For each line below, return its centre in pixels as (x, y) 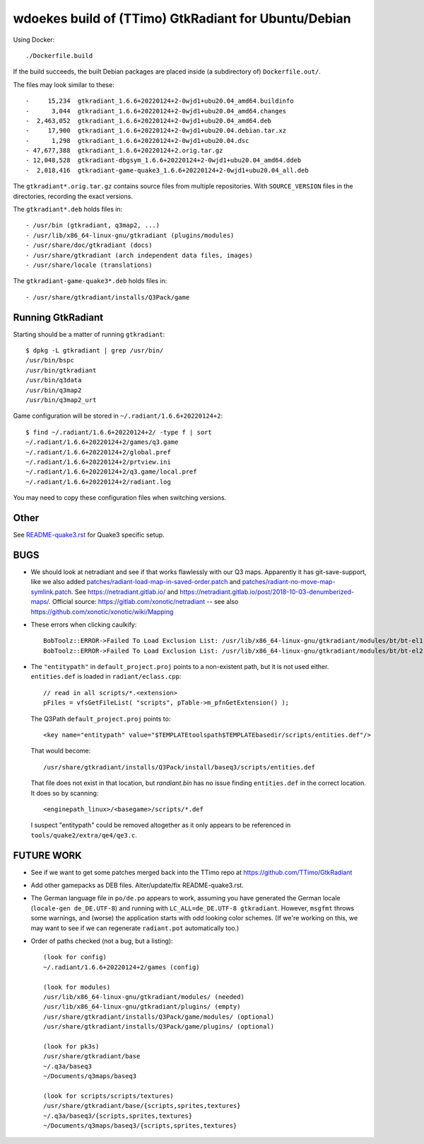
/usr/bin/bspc (50, 360)
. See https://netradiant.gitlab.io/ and (125, 592)
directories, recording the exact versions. (73, 196)
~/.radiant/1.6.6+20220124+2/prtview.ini (98, 462)
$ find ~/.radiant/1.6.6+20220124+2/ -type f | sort (119, 432)
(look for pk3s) (71, 1046)
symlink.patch (51, 592)
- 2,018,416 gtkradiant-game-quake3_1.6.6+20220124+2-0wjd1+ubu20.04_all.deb (167, 170)
